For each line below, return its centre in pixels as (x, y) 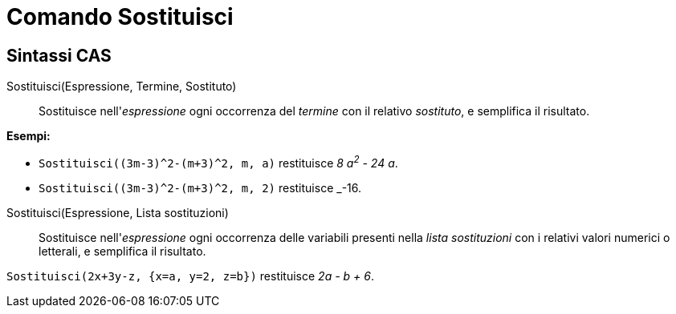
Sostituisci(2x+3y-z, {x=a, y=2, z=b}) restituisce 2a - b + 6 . (190, 276)
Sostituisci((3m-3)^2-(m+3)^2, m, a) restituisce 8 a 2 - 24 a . (218, 162)
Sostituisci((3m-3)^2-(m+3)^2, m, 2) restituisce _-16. (200, 187)
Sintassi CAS (59, 55)
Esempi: (29, 136)
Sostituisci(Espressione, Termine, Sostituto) (122, 87)
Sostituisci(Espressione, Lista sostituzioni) (118, 212)
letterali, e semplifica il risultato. (122, 251)
